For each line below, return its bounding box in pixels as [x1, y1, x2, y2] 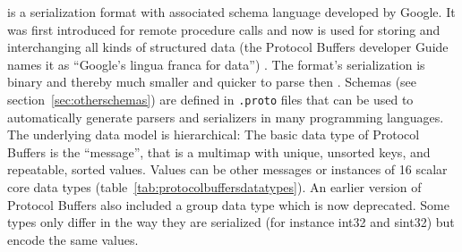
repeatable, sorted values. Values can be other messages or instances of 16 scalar [7, 160, 448, 179]
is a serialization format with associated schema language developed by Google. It [7, 3, 456, 21]
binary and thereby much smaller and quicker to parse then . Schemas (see [7, 72, 417, 91]
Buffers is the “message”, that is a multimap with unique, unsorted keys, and [7, 142, 431, 161]
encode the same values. [7, 230, 139, 248]
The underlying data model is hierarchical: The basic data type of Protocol [7, 125, 420, 144]
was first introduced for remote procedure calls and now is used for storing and [7, 20, 441, 38]
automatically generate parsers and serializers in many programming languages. [7, 107, 444, 126]
